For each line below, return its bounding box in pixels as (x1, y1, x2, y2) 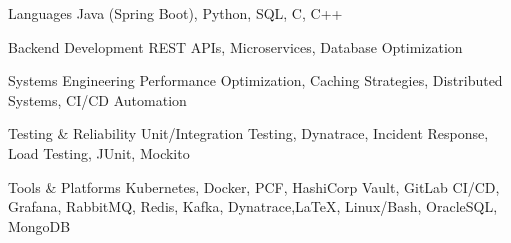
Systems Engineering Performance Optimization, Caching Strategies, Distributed (8, 70, 503, 91)
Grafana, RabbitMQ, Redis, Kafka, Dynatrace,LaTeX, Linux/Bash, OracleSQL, (8, 196, 498, 217)
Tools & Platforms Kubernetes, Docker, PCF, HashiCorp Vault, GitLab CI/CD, (8, 176, 500, 197)
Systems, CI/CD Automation (8, 89, 187, 110)
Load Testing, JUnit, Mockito (8, 142, 190, 163)
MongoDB (8, 215, 71, 236)
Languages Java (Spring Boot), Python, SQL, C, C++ (8, 3, 343, 23)
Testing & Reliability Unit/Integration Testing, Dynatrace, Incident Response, (8, 123, 489, 144)
